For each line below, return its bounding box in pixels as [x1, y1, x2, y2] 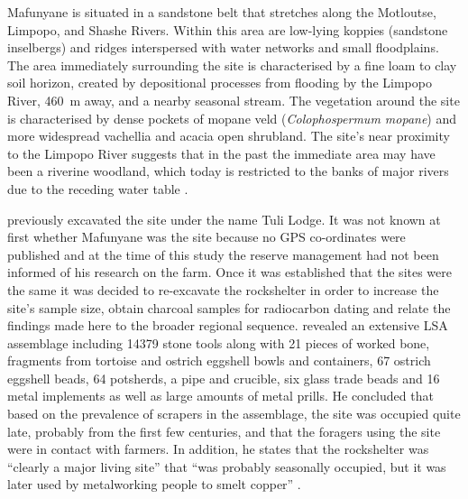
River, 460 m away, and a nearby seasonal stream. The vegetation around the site [7, 90, 460, 109]
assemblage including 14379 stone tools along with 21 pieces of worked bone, [7, 333, 430, 352]
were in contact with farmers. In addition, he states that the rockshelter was [7, 439, 429, 458]
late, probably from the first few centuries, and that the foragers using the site [7, 421, 441, 440]
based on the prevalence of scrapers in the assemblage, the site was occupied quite [7, 404, 461, 423]
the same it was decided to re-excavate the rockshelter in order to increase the [7, 280, 439, 299]
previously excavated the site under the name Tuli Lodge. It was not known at [7, 209, 441, 228]
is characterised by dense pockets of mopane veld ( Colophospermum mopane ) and [7, 108, 457, 127]
